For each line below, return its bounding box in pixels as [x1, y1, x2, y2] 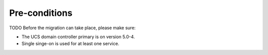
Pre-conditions [9, 7, 73, 18]
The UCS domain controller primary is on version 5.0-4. [21, 34, 135, 40]
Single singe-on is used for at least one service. [21, 41, 120, 47]
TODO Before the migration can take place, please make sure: [9, 25, 136, 31]
